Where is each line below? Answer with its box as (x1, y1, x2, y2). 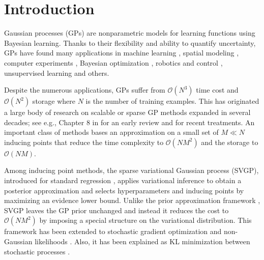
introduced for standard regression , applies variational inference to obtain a (4, 175, 242, 186)
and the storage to (201, 136, 258, 147)
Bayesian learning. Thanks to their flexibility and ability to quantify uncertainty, (4, 37, 256, 48)
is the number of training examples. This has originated (85, 96, 259, 106)
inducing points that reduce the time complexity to (4, 136, 164, 147)
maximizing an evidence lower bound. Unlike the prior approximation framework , (4, 195, 260, 206)
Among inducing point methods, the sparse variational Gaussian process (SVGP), (4, 165, 259, 176)
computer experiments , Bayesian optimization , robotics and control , (4, 57, 223, 68)
